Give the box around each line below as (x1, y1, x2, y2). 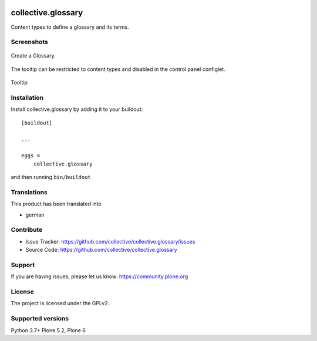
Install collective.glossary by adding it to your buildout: (11, 106, 143, 113)
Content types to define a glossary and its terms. (11, 23, 129, 31)
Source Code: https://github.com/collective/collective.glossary (25, 247, 177, 254)
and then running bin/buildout (11, 174, 91, 181)
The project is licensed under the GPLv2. (11, 300, 110, 307)
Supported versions (11, 315, 69, 323)
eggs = (21, 153, 41, 159)
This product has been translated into (11, 200, 102, 208)
